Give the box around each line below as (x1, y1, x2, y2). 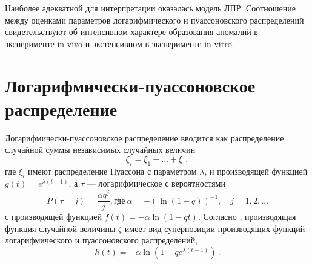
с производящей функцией (5, 210, 102, 223)
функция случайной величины (5, 222, 116, 234)
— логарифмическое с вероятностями (87, 177, 225, 190)
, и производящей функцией (204, 164, 308, 177)
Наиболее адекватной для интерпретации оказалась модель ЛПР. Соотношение (5, 2, 296, 14)
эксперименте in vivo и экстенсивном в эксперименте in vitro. (5, 37, 234, 50)
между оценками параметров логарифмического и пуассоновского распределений (5, 13, 304, 26)
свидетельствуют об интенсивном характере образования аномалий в (5, 25, 258, 38)
